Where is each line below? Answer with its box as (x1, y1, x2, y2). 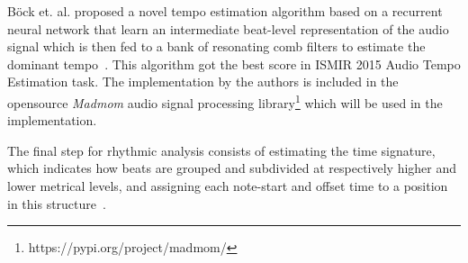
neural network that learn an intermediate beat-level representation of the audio (7, 19, 449, 38)
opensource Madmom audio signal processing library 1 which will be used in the (7, 90, 443, 112)
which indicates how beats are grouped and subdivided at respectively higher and (7, 159, 457, 177)
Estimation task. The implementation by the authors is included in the (7, 72, 399, 91)
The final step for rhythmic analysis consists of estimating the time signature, (7, 141, 436, 159)
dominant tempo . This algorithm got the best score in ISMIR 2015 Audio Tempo (7, 54, 461, 73)
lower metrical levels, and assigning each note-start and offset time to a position (7, 177, 448, 195)
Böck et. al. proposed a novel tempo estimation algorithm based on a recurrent (7, 2, 443, 20)
